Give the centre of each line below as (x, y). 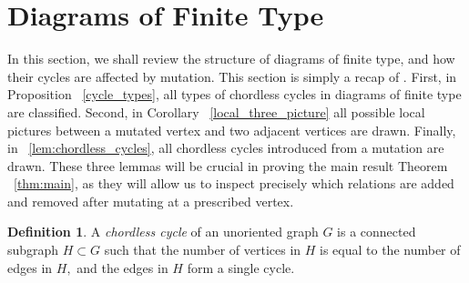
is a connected (377, 232)
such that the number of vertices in (203, 250)
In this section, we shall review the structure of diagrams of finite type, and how (231, 59)
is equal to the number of (390, 250)
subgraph (33, 250)
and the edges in (122, 267)
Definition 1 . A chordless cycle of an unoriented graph (163, 232)
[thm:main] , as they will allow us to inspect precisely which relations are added (234, 183)
